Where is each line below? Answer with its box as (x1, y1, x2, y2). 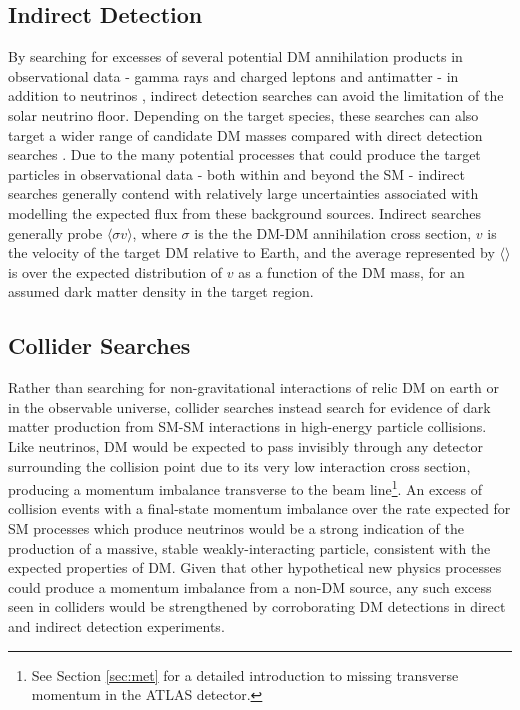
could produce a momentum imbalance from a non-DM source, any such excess (8, 576, 492, 597)
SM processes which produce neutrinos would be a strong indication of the (8, 517, 464, 538)
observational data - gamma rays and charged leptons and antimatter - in (8, 65, 459, 86)
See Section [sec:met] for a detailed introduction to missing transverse (31, 664, 459, 685)
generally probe (8, 222, 103, 243)
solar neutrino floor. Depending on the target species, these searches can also (8, 104, 479, 125)
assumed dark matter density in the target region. (8, 281, 314, 302)
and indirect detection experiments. (8, 615, 225, 636)
